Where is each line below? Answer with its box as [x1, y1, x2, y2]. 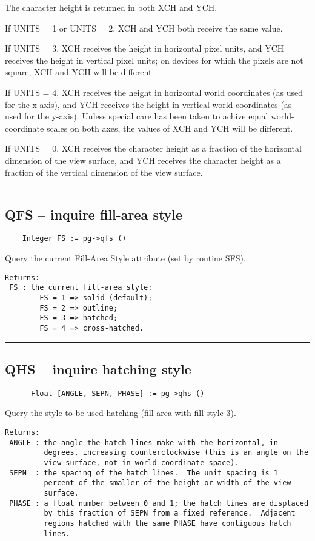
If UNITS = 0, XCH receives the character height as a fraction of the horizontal [5, 142, 302, 155]
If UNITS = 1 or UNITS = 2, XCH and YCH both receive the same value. [5, 21, 283, 34]
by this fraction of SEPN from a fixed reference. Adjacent [44, 509, 296, 518]
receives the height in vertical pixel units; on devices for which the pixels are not [5, 53, 303, 66]
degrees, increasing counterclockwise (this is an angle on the [44, 448, 309, 457]
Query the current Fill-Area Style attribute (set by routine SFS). [5, 251, 246, 264]
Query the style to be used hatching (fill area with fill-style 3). [5, 406, 236, 419]
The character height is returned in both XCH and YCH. [5, 1, 217, 13]
